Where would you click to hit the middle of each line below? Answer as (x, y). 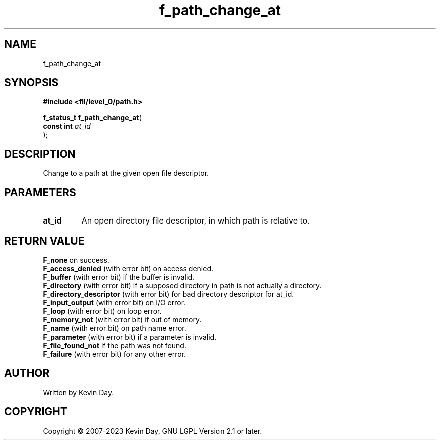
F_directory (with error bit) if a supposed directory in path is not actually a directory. (182, 285)
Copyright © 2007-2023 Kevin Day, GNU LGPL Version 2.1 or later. (152, 431)
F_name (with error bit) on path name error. (115, 328)
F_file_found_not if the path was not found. (115, 345)
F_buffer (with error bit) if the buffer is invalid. (119, 277)
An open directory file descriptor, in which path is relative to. (196, 221)
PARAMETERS (40, 192)
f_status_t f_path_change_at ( (92, 118)
